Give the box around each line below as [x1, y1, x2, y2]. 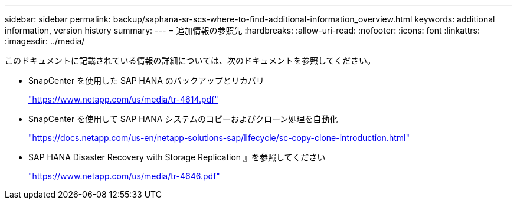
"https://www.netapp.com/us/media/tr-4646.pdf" [28, 171, 220, 181]
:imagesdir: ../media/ [5, 36, 85, 46]
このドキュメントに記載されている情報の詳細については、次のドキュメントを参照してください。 [5, 55, 376, 65]
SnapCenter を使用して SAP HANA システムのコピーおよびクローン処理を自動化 [28, 114, 338, 124]
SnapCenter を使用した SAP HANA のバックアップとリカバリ [28, 75, 264, 85]
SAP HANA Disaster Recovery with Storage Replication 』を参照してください [28, 152, 326, 162]
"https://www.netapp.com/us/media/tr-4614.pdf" [28, 94, 218, 104]
